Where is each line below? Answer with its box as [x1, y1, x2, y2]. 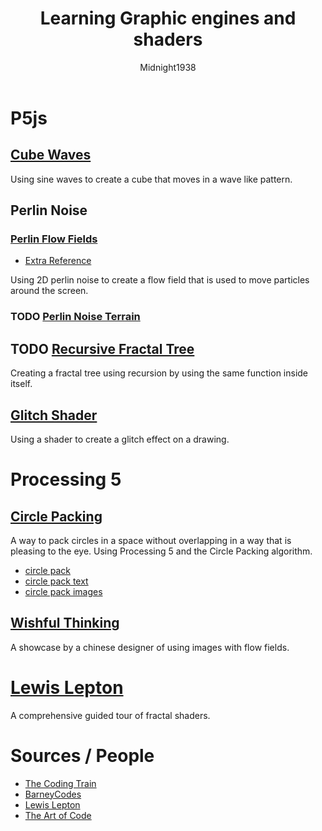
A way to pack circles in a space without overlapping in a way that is [10, 534, 292, 546]
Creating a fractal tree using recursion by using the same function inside [10, 367, 309, 379]
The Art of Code [24, 809, 92, 821]
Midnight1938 [139, 61, 197, 73]
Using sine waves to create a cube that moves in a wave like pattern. [10, 173, 293, 185]
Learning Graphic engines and [39, 7, 297, 30]
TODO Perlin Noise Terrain [10, 310, 141, 324]
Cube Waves [10, 147, 92, 164]
